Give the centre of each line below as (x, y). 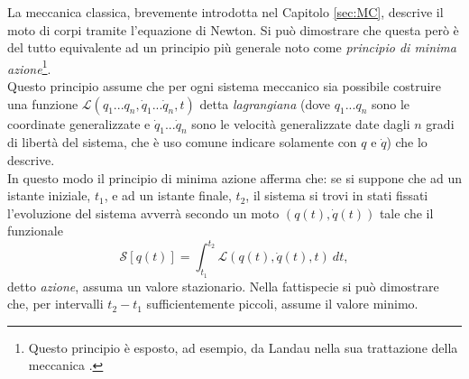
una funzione (43, 103)
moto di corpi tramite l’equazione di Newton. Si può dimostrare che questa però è (233, 29)
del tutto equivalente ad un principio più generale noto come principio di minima (232, 47)
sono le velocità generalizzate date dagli (301, 123)
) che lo (407, 142)
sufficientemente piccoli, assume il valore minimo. (282, 304)
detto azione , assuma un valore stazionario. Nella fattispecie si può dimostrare (223, 286)
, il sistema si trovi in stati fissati (337, 195)
